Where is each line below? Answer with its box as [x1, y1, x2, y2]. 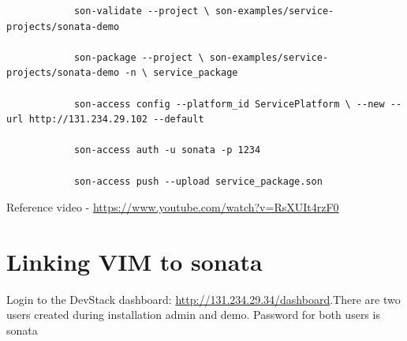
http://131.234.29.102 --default [28, 114, 204, 126]
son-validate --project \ [73, 6, 210, 17]
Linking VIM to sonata [6, 245, 263, 277]
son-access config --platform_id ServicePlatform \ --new [73, 98, 385, 110]
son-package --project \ [73, 51, 204, 63]
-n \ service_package [125, 67, 238, 79]
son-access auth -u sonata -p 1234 [73, 144, 261, 156]
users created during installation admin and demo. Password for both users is [6, 306, 380, 323]
